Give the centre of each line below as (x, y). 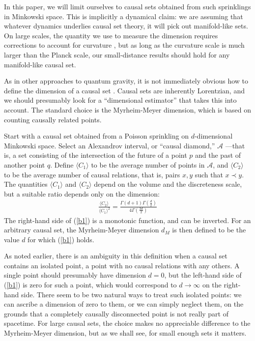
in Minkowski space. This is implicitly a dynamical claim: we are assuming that (124, 16)
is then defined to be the (209, 230)
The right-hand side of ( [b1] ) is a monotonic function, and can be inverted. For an (127, 220)
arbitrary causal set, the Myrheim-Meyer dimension (82, 230)
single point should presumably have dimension (75, 275)
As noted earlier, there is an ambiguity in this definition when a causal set (116, 256)
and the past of (218, 155)
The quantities (26, 184)
